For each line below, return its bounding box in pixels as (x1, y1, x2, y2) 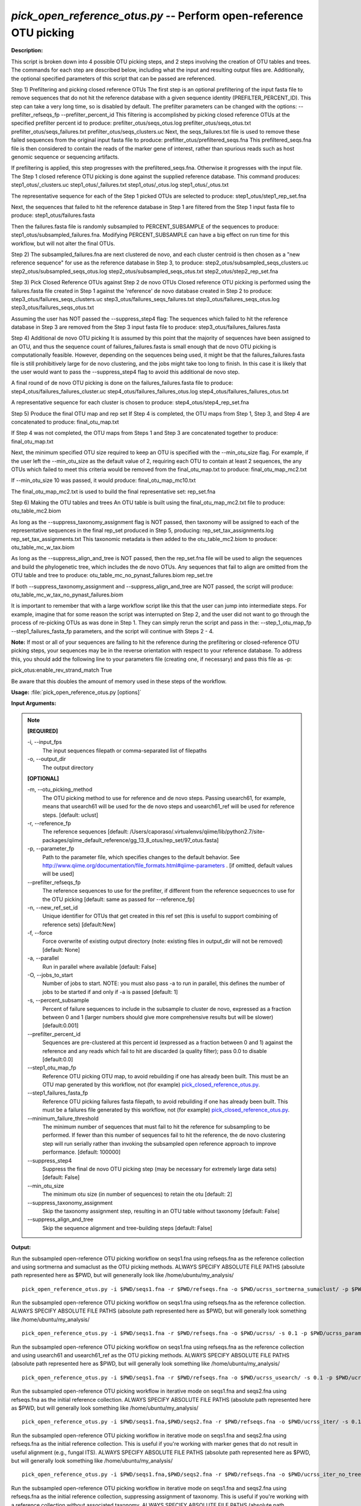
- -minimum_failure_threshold (27, 1114, 99, 1122)
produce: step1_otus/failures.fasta (11, 211, 96, 219)
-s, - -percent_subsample (27, 997, 90, 1004)
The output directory (42, 764, 94, 771)
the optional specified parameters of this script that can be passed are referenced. (11, 75, 216, 82)
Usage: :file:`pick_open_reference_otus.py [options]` (11, 689, 141, 696)
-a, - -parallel (27, 955, 60, 962)
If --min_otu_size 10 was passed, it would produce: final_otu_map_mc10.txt (11, 476, 196, 484)
